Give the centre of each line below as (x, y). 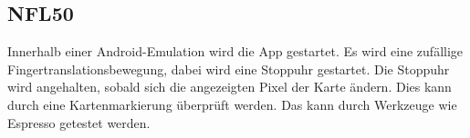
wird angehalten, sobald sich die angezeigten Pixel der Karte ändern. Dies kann (230, 87)
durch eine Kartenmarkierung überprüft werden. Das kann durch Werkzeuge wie (232, 104)
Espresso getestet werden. (79, 122)
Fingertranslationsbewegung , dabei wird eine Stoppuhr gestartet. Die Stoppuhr (229, 69)
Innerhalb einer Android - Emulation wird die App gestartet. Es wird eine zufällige (235, 51)
